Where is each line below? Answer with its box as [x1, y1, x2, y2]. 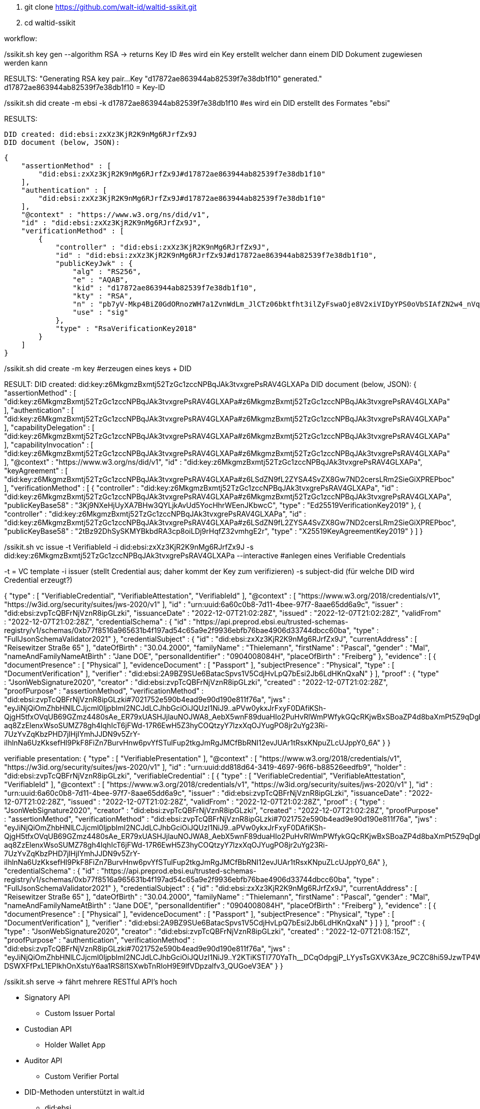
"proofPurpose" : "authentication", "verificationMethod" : [4, 936, 195, 944]
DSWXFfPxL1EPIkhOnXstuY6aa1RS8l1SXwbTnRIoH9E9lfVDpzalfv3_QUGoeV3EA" [4, 962, 273, 970]
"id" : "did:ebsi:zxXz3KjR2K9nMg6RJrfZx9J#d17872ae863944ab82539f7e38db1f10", [55, 251, 377, 259]
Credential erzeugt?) [4, 576, 73, 584]
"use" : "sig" [72, 308, 129, 316]
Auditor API [24, 1056, 63, 1065]
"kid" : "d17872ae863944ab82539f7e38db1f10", [72, 284, 257, 292]
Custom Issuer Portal [45, 1009, 115, 1017]
